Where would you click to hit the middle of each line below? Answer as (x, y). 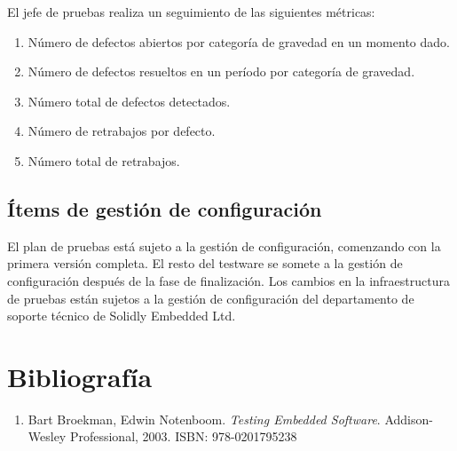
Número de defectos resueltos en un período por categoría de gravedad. (221, 71)
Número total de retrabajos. (104, 160)
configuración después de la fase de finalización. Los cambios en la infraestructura (228, 280)
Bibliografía (80, 376)
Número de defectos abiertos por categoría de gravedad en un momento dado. (239, 41)
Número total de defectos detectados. (129, 101)
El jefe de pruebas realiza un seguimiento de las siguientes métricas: (191, 12)
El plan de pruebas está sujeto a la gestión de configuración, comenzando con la (224, 245)
